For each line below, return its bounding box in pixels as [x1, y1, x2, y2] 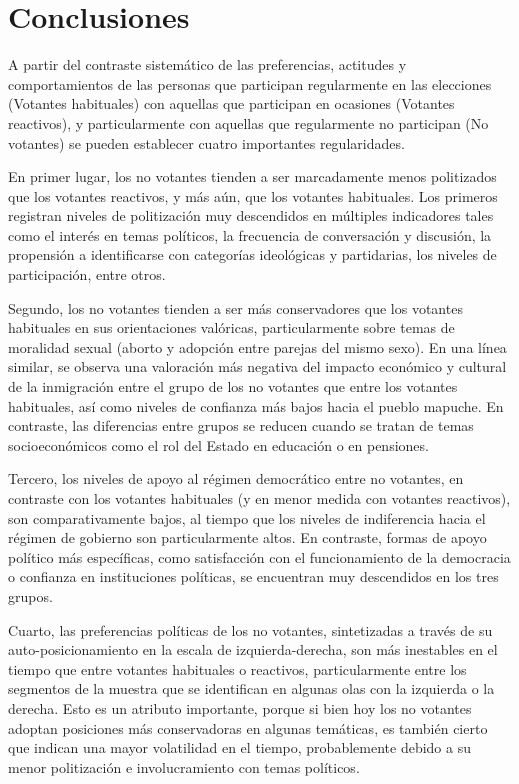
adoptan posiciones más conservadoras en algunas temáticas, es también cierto [8, 717, 488, 738]
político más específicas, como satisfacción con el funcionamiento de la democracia [8, 546, 511, 567]
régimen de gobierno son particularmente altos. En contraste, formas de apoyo [8, 527, 487, 548]
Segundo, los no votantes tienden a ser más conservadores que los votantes [8, 297, 463, 318]
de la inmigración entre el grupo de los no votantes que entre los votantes [8, 376, 458, 397]
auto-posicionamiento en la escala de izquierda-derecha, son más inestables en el [8, 639, 498, 660]
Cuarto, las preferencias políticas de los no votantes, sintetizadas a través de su [8, 619, 493, 640]
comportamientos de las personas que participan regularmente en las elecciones [8, 73, 492, 94]
